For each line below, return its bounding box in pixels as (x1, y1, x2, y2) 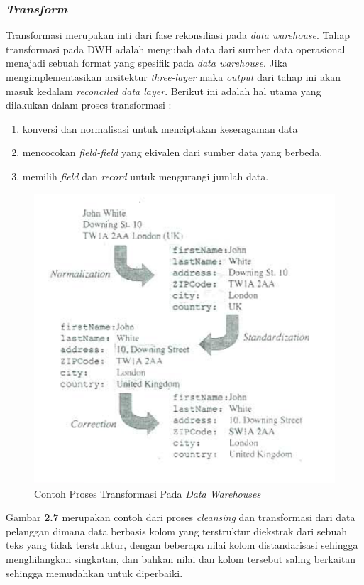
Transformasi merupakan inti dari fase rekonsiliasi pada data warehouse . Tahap (6, 28, 351, 43)
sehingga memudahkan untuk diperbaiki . (6, 565, 183, 580)
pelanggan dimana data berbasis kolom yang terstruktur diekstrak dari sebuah (6, 523, 347, 538)
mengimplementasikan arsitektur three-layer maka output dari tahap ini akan (6, 70, 341, 84)
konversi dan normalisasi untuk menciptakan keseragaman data (22, 121, 298, 136)
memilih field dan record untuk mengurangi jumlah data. (22, 168, 269, 183)
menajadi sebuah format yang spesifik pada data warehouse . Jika (6, 55, 288, 70)
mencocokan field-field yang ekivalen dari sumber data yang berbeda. (22, 145, 323, 160)
